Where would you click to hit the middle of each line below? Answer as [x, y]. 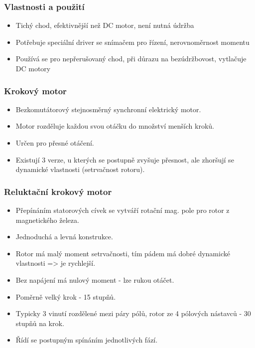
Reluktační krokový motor [58, 191]
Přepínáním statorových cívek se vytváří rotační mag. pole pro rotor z [123, 210]
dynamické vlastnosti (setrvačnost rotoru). [80, 169]
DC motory [33, 68]
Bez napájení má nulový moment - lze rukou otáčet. [95, 279]
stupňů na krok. [40, 323]
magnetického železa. [47, 220]
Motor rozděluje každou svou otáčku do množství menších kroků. [115, 126]
